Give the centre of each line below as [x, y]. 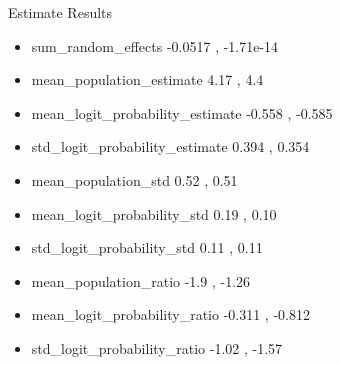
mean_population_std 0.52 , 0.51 [134, 179]
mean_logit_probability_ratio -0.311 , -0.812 [170, 314]
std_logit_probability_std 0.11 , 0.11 [147, 247]
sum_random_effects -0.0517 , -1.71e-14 [155, 45]
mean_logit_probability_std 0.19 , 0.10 [154, 213]
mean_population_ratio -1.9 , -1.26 [141, 280]
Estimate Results [60, 12]
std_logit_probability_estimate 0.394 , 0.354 [170, 146]
